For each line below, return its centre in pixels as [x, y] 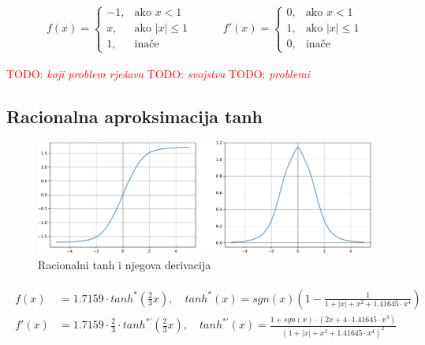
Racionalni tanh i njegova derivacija [125, 265]
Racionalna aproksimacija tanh [134, 116]
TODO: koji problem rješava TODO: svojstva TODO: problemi [158, 73]
